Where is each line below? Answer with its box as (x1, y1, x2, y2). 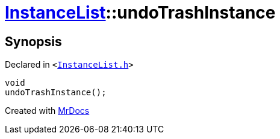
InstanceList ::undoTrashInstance (5, 2, 276, 23)
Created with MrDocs (5, 105, 90, 116)
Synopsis (5, 34, 62, 49)
